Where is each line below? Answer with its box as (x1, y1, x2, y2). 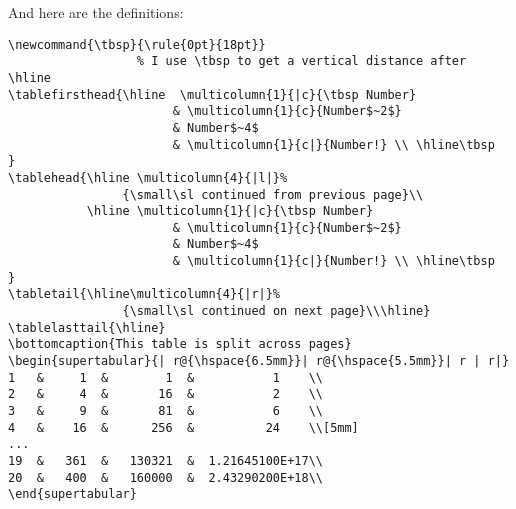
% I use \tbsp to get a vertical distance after (136, 54, 467, 69)
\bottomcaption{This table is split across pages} (8, 337, 352, 352)
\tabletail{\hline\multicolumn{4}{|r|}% (8, 287, 281, 302)
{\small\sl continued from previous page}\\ (122, 187, 424, 202)
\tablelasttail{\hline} (8, 320, 166, 335)
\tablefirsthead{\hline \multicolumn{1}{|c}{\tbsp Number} (8, 87, 417, 102)
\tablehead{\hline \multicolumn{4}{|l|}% (8, 170, 288, 185)
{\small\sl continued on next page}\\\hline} (122, 304, 431, 319)
